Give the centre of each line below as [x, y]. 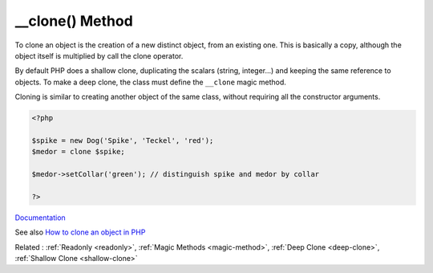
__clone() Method [74, 21]
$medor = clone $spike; [79, 152]
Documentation [40, 218]
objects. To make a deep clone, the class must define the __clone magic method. [150, 82]
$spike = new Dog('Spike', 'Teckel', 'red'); [123, 140]
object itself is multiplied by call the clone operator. [99, 55]
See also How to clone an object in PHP [80, 232]
